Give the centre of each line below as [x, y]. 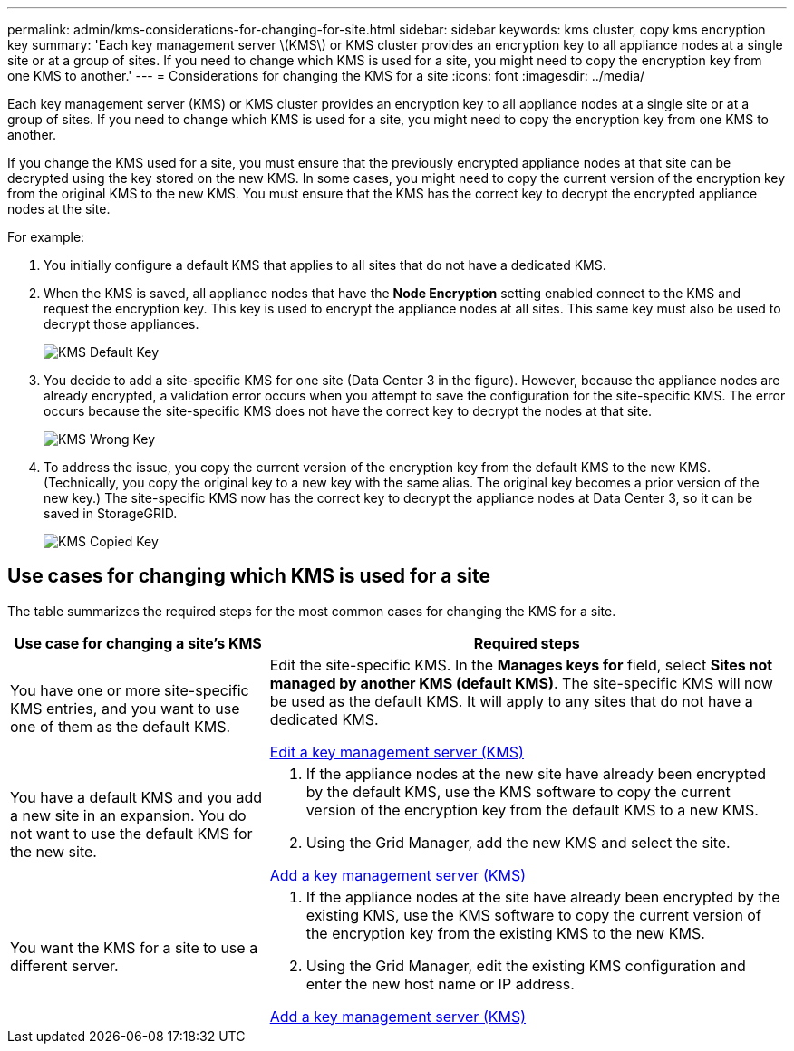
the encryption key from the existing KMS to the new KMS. [505, 933]
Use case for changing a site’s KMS [138, 643]
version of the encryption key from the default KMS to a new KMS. [532, 810]
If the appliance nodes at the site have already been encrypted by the [543, 897]
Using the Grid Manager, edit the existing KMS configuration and [526, 965]
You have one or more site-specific [130, 690]
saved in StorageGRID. [111, 513]
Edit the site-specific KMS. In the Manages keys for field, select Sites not [521, 665]
